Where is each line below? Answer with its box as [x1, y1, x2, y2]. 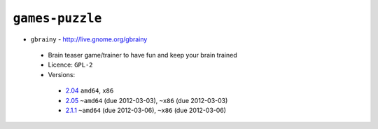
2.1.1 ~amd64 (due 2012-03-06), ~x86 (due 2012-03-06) [65, 106, 227, 114]
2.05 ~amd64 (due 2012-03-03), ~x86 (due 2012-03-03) [65, 96, 228, 104]
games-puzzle [13, 11, 102, 26]
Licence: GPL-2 [48, 60, 94, 69]
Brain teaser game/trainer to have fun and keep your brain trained [48, 50, 237, 59]
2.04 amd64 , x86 [65, 86, 114, 95]
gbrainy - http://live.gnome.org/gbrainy [30, 35, 148, 43]
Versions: [48, 70, 76, 79]
